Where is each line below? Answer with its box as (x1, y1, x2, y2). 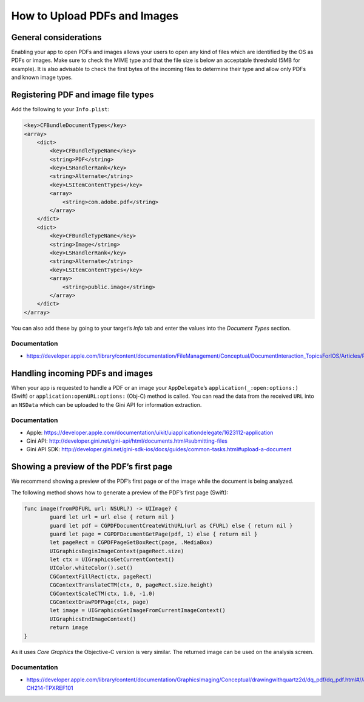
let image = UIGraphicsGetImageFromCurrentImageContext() (49, 607, 226, 614)
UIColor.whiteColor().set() (49, 565, 133, 571)
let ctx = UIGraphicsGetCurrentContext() (49, 556, 175, 563)
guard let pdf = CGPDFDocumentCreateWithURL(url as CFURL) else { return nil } (49, 522, 293, 529)
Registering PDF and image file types (11, 90, 154, 100)
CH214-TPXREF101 (26, 684, 73, 692)
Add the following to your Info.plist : (11, 106, 110, 113)
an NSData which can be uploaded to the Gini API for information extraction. (11, 401, 202, 408)
